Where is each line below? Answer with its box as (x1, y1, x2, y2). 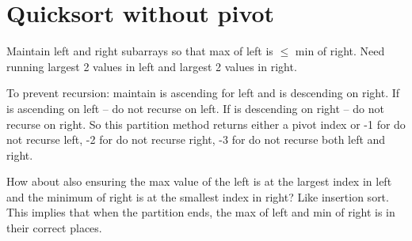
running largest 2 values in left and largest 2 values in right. (6, 58, 297, 74)
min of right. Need (295, 43, 385, 59)
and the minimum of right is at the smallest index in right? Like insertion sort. (6, 188, 389, 205)
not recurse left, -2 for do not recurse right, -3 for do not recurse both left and (6, 131, 386, 148)
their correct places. (6, 220, 102, 236)
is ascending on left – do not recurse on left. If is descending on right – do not (6, 100, 384, 116)
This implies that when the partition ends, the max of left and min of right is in (6, 204, 395, 220)
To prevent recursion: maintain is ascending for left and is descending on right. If (6, 85, 400, 101)
